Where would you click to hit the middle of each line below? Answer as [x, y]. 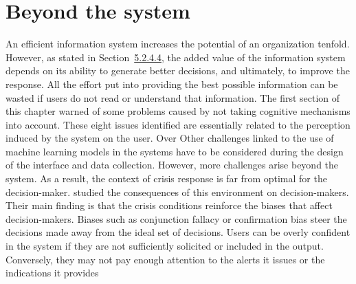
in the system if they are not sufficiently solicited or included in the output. [165, 246]
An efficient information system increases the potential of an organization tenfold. [178, 44]
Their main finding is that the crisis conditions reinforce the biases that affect [169, 205]
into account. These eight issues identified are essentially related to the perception [178, 124]
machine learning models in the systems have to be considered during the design [175, 151]
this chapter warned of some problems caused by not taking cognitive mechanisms [178, 111]
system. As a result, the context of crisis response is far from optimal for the [166, 178]
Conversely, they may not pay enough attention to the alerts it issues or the [165, 259]
